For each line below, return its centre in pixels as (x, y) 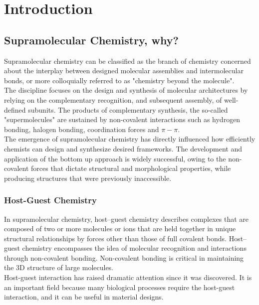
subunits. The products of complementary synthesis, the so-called (128, 109)
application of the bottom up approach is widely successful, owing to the (115, 158)
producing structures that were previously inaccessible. (88, 178)
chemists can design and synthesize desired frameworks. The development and (123, 148)
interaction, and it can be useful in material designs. (84, 297)
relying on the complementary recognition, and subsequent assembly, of (113, 99)
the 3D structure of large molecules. (59, 267)
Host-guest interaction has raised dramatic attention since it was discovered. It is (128, 277)
